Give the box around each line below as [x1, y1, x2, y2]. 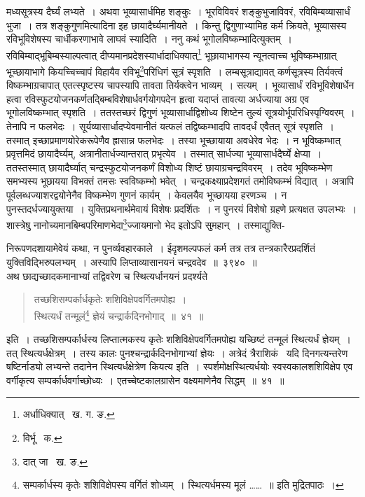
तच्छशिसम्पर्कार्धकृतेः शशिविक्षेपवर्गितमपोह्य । [34, 292, 187, 307]
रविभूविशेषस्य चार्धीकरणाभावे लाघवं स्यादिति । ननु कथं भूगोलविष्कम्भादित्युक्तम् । [6, 31, 292, 46]
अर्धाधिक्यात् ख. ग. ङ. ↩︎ [22, 407, 115, 421]
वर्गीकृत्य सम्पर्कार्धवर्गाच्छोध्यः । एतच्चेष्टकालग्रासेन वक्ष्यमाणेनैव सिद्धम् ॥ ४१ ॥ [6, 372, 284, 387]
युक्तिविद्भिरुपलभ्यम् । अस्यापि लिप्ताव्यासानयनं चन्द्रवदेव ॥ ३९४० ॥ [6, 255, 257, 269]
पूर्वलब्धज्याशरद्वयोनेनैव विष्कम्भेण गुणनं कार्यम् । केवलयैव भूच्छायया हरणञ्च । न [6, 188, 287, 202]
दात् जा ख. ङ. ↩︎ [22, 454, 88, 468]
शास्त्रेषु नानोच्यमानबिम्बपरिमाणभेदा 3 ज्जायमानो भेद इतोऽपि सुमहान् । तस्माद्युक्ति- [6, 216, 285, 232]
